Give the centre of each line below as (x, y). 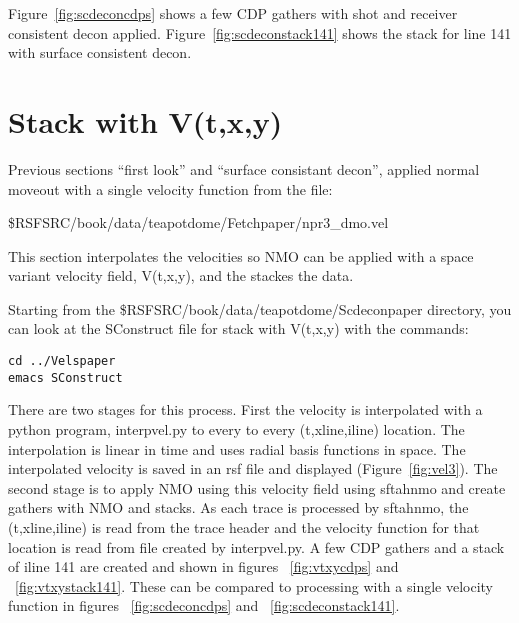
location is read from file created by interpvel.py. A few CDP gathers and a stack (256, 546)
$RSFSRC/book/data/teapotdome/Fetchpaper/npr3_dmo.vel (198, 222)
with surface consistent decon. (100, 52)
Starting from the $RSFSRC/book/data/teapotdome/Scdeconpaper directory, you (260, 308)
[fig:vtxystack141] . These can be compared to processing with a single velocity (254, 585)
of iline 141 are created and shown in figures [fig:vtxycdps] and (203, 566)
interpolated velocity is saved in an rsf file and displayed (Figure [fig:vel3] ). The (253, 468)
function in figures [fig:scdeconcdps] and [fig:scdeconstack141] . (204, 605)
